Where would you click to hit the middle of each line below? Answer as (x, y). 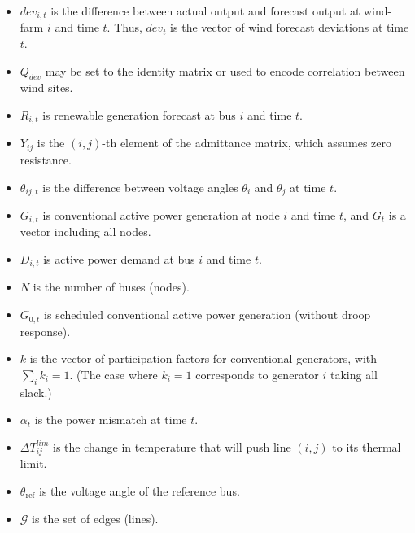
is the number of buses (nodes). (111, 287)
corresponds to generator (257, 374)
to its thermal (367, 446)
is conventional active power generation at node (161, 214)
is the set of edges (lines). (95, 518)
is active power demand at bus (119, 259)
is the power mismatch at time (111, 419)
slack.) (36, 392)
